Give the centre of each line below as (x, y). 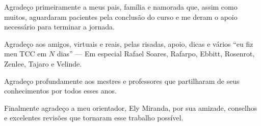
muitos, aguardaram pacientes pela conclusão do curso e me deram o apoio (121, 17)
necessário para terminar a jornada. (59, 27)
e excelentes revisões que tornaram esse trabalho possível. (94, 118)
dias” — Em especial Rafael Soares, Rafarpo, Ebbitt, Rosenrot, (156, 54)
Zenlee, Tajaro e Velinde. (43, 63)
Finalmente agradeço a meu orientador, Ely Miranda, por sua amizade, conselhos (131, 107)
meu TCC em (25, 54)
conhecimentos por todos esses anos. (60, 91)
